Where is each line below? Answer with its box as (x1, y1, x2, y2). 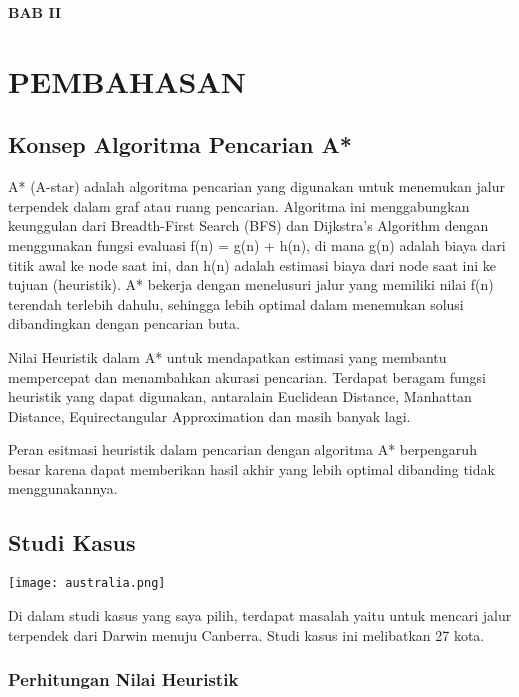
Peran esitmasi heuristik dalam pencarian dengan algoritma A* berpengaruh (8, 439, 477, 460)
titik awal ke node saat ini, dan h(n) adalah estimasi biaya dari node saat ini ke (8, 254, 497, 275)
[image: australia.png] (8, 576, 166, 591)
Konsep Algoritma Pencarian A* (8, 129, 352, 160)
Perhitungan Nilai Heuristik (8, 667, 239, 692)
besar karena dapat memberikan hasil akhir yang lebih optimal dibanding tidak (8, 458, 495, 479)
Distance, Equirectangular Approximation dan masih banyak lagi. (8, 405, 411, 426)
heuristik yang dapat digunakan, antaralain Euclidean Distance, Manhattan (8, 386, 472, 407)
